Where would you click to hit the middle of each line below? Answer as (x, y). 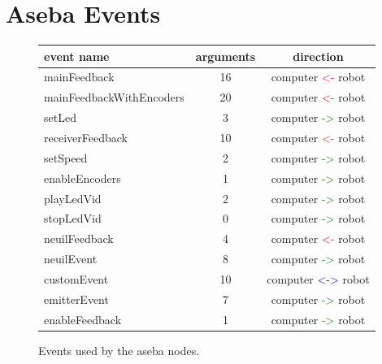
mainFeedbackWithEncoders (114, 97)
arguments (226, 56)
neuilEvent (71, 259)
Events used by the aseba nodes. (119, 350)
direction (318, 56)
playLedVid (73, 198)
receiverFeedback (86, 137)
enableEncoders (82, 178)
